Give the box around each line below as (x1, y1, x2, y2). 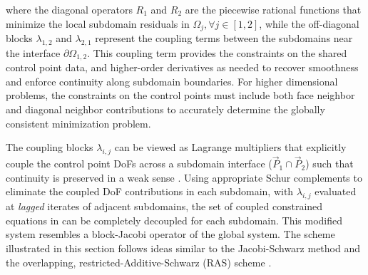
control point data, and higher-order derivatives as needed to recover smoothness (6, 60, 359, 75)
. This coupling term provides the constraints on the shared (87, 45, 347, 60)
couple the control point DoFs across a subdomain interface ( (6, 156, 272, 171)
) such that (305, 156, 354, 171)
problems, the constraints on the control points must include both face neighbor (6, 88, 355, 103)
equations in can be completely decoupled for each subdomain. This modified (6, 212, 343, 227)
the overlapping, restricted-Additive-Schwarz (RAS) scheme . (6, 254, 272, 269)
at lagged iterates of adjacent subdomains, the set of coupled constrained (6, 199, 323, 214)
